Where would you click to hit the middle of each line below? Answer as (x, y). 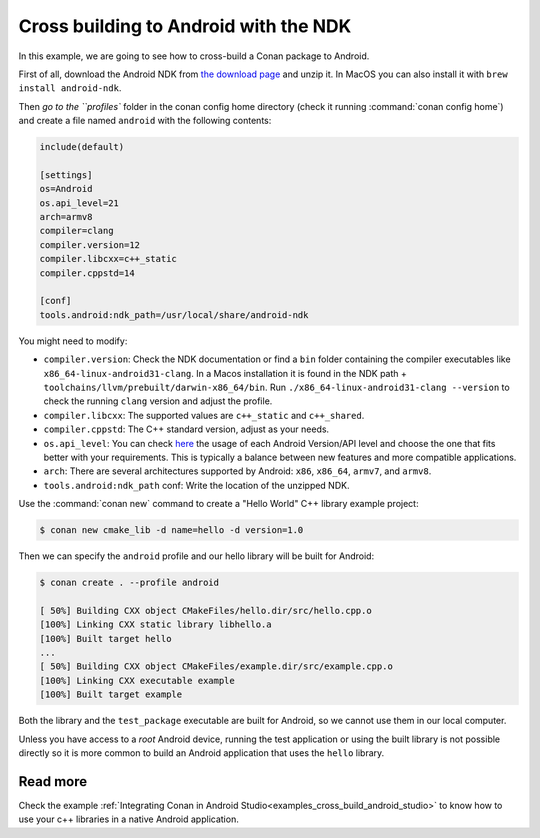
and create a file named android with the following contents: (145, 121)
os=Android (66, 189)
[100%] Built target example (111, 694)
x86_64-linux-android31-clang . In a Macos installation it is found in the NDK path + (225, 373)
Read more (53, 781)
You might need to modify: (73, 341)
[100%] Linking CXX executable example (137, 680)
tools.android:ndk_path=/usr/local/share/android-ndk (174, 314)
